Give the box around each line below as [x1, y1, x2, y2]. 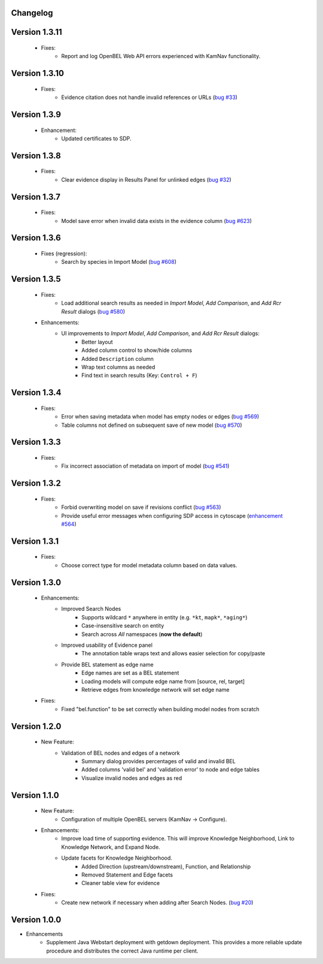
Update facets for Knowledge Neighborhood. [61, 854, 173, 861]
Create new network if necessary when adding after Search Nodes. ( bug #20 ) [61, 899, 254, 906]
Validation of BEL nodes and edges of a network [61, 749, 181, 757]
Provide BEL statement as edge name [61, 661, 154, 668]
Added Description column [81, 355, 154, 362]
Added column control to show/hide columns [81, 347, 193, 354]
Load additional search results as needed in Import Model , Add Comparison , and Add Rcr [61, 300, 281, 307]
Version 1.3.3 [11, 437, 61, 447]
